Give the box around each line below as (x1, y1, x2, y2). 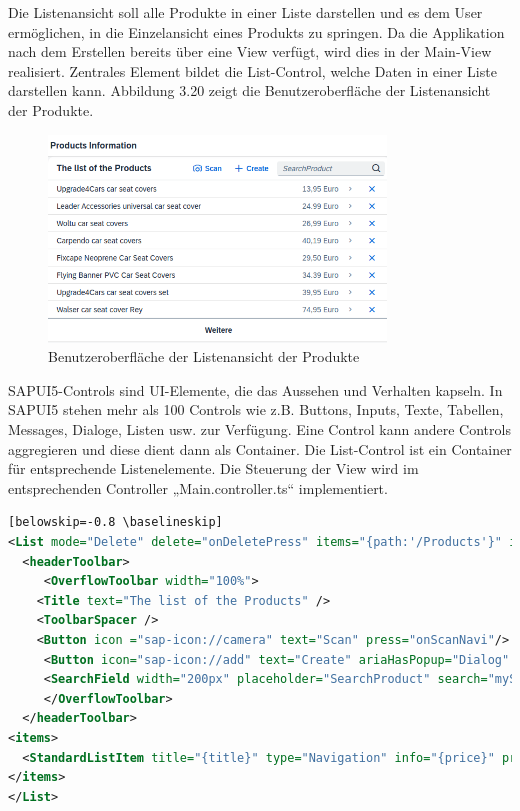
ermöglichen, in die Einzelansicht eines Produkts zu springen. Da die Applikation (8, 21, 505, 42)
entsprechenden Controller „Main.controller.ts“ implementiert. (8, 477, 388, 498)
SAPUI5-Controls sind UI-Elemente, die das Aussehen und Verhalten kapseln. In (8, 379, 503, 400)
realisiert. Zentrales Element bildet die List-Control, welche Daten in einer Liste (8, 60, 497, 81)
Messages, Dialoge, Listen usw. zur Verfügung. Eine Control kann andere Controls (8, 419, 511, 440)
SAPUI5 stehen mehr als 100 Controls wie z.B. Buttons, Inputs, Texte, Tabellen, (8, 399, 504, 420)
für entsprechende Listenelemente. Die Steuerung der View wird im (8, 458, 419, 479)
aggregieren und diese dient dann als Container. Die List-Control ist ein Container (8, 438, 512, 459)
